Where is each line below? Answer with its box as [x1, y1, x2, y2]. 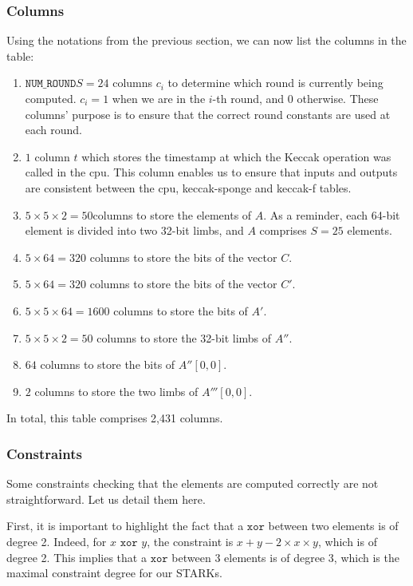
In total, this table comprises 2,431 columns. [6, 410, 223, 426]
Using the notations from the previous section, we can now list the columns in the [6, 32, 407, 49]
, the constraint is [147, 533, 234, 549]
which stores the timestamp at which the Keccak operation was [81, 148, 391, 164]
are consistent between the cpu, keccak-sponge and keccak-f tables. [25, 179, 352, 196]
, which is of [317, 533, 377, 549]
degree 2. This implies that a [6, 548, 147, 565]
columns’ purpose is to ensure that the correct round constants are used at [25, 105, 391, 122]
